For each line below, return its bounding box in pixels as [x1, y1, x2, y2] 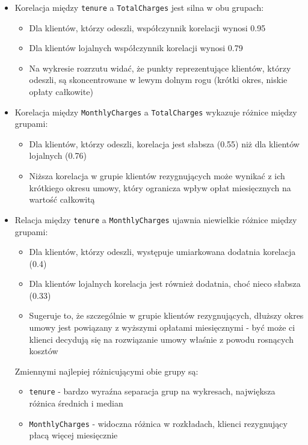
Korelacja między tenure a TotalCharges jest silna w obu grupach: [14, 1, 264, 13]
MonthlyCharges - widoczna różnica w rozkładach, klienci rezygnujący [29, 417, 288, 429]
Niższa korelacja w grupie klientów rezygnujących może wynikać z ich [29, 170, 285, 182]
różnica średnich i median [29, 397, 123, 410]
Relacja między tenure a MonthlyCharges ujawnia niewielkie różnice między [14, 213, 297, 226]
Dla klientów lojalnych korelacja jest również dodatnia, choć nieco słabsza [29, 277, 301, 290]
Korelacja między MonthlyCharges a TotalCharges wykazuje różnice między [14, 105, 297, 118]
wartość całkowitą [29, 193, 95, 206]
